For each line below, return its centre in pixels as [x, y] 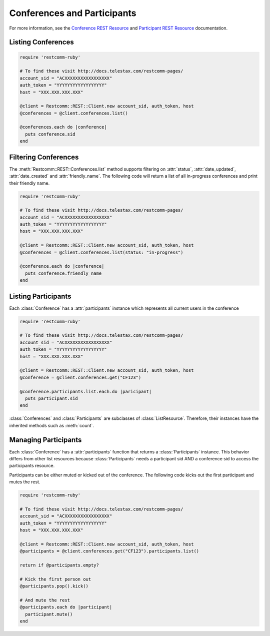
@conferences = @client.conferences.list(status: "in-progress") [101, 252]
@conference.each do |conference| [62, 266]
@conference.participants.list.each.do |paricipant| [86, 391]
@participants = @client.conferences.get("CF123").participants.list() [109, 551]
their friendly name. [29, 183]
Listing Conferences [42, 42]
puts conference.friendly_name [63, 273]
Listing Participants [40, 296]
